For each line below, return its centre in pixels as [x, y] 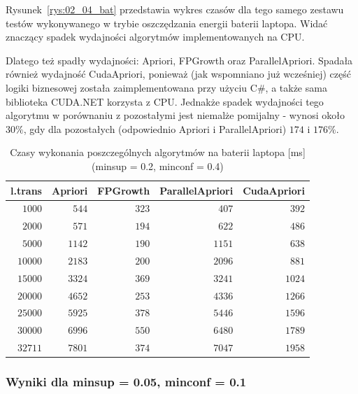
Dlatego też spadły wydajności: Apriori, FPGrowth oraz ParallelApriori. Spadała [179, 60]
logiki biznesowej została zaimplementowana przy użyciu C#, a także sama [166, 87]
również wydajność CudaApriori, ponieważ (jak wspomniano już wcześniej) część [178, 74]
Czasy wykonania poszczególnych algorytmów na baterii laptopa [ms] [158, 152]
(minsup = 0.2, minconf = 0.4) [158, 166]
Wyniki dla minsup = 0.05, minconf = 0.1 [126, 382]
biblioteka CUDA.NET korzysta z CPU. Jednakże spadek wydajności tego [165, 101]
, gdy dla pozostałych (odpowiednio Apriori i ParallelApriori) [155, 128]
